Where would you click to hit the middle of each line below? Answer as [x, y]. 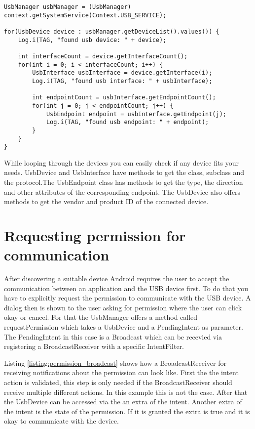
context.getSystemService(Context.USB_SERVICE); [85, 15]
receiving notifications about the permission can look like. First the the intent [121, 372]
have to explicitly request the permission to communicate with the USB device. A [127, 298]
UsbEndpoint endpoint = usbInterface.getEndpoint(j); [136, 114]
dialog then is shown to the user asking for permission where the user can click [123, 307]
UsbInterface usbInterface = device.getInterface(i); [122, 73]
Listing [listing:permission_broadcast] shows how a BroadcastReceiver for [115, 363]
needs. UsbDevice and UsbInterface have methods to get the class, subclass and [124, 172]
